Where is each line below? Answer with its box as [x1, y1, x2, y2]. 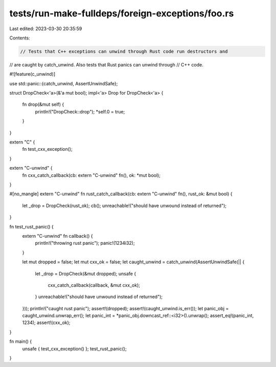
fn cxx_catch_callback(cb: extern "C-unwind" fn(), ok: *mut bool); [22, 172, 161, 178]
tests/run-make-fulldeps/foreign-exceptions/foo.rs [9, 8, 234, 19]
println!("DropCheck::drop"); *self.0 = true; [35, 108, 125, 114]
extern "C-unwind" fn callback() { [22, 233, 93, 239]
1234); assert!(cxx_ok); [22, 319, 71, 326]
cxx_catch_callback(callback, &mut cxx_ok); [48, 282, 141, 288]
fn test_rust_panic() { [9, 223, 54, 230]
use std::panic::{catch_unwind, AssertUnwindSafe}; [9, 80, 118, 86]
